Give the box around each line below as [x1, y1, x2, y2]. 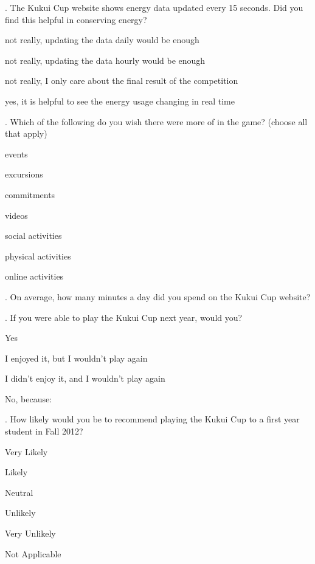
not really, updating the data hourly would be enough [5, 53, 206, 66]
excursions [5, 168, 43, 181]
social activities [5, 229, 62, 242]
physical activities [5, 249, 71, 262]
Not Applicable [5, 547, 61, 560]
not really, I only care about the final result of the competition [5, 74, 238, 87]
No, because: [5, 392, 52, 405]
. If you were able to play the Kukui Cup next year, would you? [5, 311, 243, 323]
